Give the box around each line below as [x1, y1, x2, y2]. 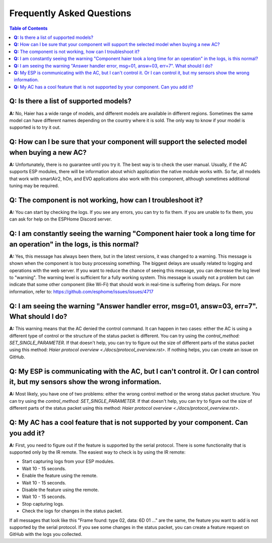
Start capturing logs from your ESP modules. [22, 458, 115, 464]
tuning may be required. [9, 183, 59, 189]
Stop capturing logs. [22, 501, 64, 507]
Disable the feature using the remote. [22, 486, 99, 493]
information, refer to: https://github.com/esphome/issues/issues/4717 [9, 288, 154, 295]
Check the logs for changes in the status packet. [22, 508, 123, 514]
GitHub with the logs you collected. [9, 531, 83, 537]
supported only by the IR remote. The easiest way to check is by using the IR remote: [9, 449, 186, 455]
